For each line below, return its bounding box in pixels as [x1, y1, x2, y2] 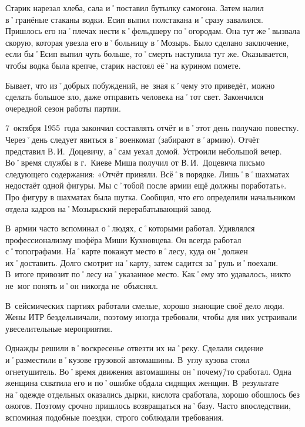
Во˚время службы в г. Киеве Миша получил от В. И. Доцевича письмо [5, 156, 265, 169]
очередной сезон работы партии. [5, 102, 121, 114]
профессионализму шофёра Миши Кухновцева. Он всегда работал [5, 233, 242, 246]
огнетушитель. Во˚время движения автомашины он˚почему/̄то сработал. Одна [5, 365, 291, 377]
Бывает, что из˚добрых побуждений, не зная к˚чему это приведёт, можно [5, 79, 275, 91]
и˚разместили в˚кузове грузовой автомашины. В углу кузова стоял [5, 354, 250, 366]
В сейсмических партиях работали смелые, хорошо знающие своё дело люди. [5, 299, 284, 311]
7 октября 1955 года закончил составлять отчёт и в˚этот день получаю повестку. [5, 122, 299, 134]
